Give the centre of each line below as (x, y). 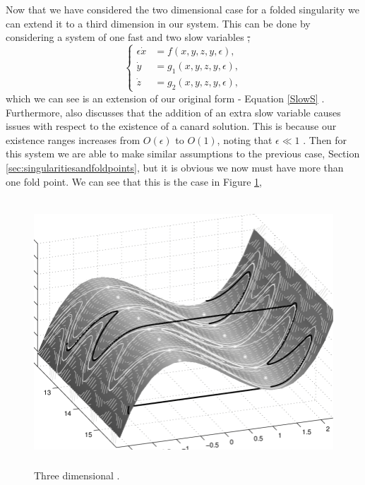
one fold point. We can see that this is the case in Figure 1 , (134, 181)
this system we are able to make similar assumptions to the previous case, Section (183, 154)
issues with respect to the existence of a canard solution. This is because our (171, 126)
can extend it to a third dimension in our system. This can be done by (158, 23)
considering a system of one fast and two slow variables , (128, 37)
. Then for (325, 139)
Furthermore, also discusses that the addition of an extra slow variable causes (173, 112)
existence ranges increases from (73, 139)
